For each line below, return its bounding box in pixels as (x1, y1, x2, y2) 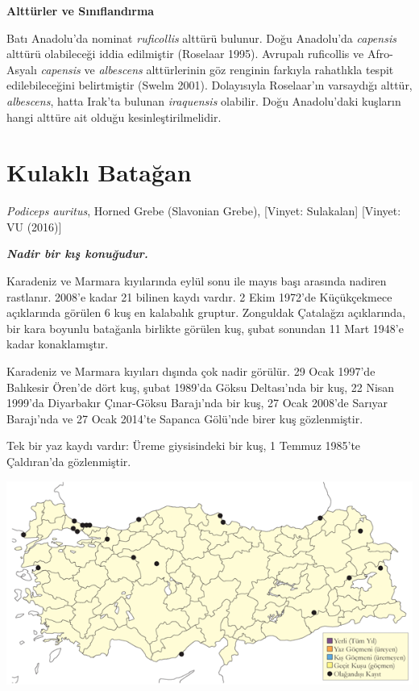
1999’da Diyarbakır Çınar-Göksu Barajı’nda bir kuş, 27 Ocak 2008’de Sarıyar (6, 394, 388, 411)
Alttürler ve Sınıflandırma (6, 2, 155, 19)
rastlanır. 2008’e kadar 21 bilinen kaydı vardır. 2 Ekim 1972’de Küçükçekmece (6, 288, 392, 305)
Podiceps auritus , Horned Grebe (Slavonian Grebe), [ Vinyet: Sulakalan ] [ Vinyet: (6, 202, 401, 219)
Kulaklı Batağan (6, 156, 192, 189)
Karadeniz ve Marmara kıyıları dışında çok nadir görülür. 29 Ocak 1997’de (6, 363, 375, 380)
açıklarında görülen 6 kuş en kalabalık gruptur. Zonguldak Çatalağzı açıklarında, (6, 304, 406, 321)
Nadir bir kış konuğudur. (6, 245, 148, 262)
